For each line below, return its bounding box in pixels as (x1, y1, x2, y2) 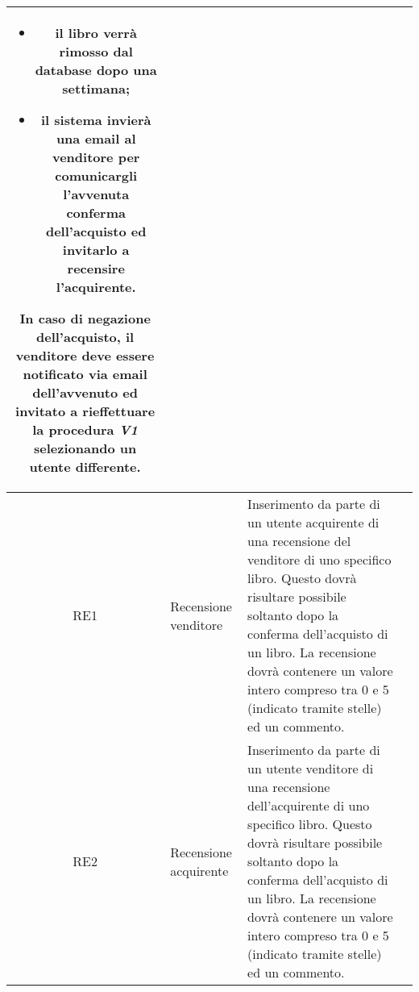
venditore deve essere (15, 346, 155, 365)
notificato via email (23, 365, 147, 383)
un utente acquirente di (247, 513, 380, 531)
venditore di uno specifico (247, 550, 392, 569)
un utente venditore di (247, 759, 374, 777)
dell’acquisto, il (36, 327, 135, 346)
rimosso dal (59, 42, 133, 60)
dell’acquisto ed (45, 222, 147, 240)
